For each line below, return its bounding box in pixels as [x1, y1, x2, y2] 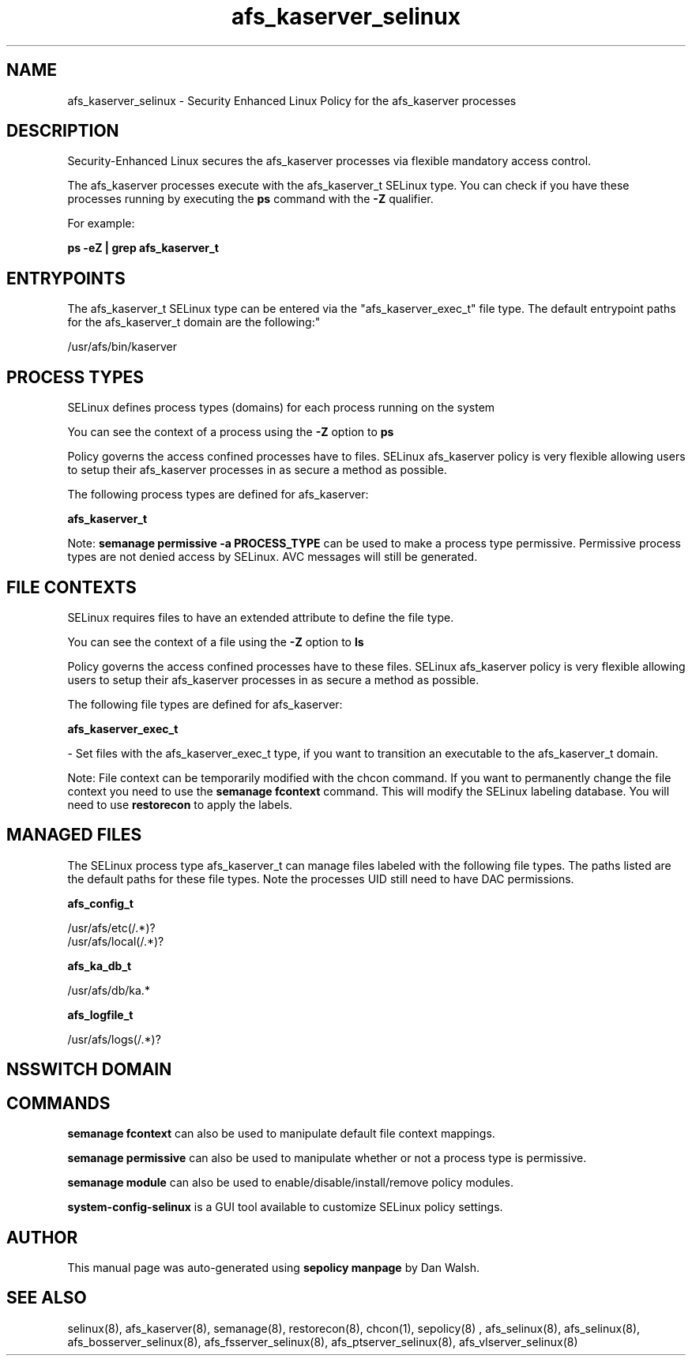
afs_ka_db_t [67, 958, 132, 973]
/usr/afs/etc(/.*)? [67, 920, 156, 935]
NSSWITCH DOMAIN [6, 1059, 172, 1080]
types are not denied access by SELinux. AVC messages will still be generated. [67, 550, 478, 564]
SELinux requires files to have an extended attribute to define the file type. [67, 610, 454, 624]
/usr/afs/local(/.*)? [67, 934, 164, 948]
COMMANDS [6, 1093, 111, 1113]
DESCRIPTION [6, 121, 119, 141]
